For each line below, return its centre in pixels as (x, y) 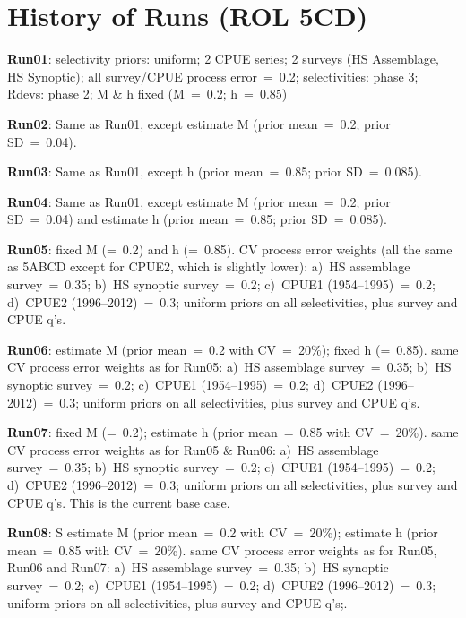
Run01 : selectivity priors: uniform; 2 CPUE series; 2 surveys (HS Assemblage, (223, 59)
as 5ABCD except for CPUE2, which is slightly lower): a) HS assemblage (209, 266)
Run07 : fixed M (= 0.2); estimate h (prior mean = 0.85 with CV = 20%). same (233, 432)
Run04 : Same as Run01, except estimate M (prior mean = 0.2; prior (199, 201)
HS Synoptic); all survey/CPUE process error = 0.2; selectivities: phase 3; (213, 76)
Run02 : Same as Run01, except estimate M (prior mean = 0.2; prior (199, 123)
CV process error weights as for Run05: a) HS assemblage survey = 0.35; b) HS (229, 367)
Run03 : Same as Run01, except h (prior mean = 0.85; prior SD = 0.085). (215, 172)
